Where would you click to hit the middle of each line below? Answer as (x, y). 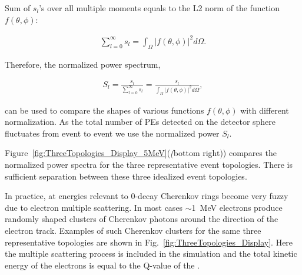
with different (265, 110)
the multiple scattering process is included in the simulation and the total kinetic (151, 254)
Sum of (18, 8)
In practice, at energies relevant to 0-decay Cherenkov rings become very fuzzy (147, 196)
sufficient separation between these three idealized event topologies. (126, 176)
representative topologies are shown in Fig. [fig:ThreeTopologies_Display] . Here (149, 242)
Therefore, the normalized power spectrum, (83, 64)
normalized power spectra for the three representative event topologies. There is (149, 164)
